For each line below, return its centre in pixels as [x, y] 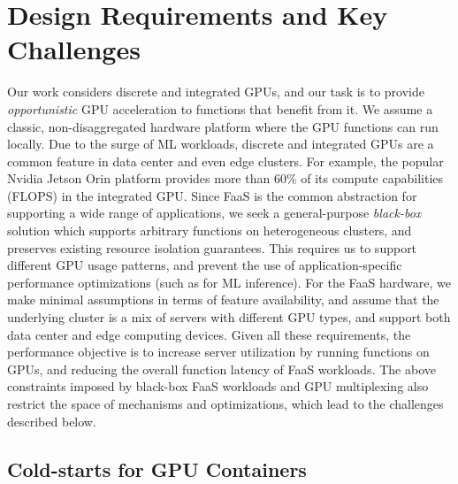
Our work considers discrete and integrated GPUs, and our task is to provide [216, 92]
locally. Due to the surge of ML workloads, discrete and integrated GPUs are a [221, 144]
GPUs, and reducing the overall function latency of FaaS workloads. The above [221, 369]
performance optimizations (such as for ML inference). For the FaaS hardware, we [229, 282]
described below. [52, 421]
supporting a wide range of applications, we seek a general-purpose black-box [214, 213]
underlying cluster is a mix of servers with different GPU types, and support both [229, 317]
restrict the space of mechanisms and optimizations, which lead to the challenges [225, 403]
